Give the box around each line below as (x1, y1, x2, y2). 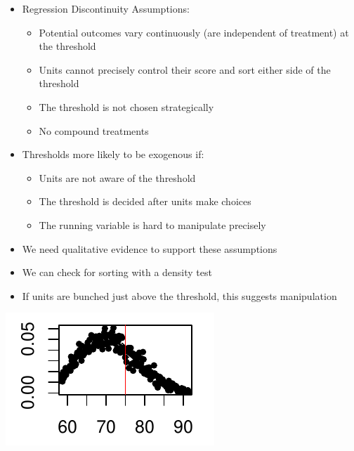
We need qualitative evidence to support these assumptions (22, 241, 277, 256)
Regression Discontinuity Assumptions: (22, 1, 190, 15)
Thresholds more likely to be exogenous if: (22, 147, 204, 162)
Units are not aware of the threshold (39, 170, 196, 185)
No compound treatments (39, 123, 149, 138)
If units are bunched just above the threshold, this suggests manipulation (22, 288, 337, 303)
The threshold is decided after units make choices (39, 194, 251, 209)
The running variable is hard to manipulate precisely (39, 217, 266, 232)
